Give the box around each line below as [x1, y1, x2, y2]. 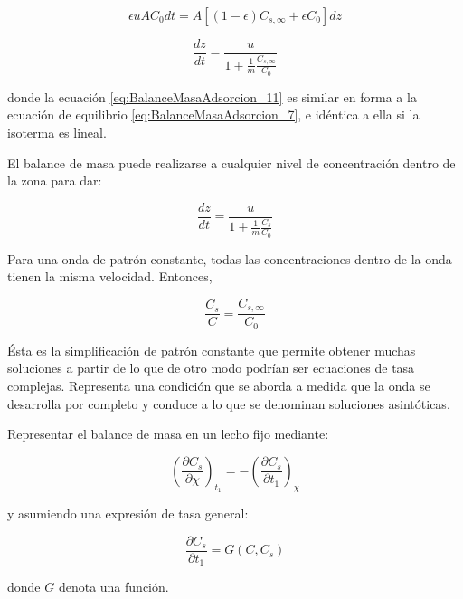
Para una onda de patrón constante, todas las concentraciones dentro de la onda [7, 249, 452, 268]
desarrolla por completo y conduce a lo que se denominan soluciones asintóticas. [7, 394, 450, 413]
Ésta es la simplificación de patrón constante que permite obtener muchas [7, 340, 416, 359]
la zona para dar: [7, 171, 102, 190]
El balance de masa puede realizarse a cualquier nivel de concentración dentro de [7, 153, 456, 172]
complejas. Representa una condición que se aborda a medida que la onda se [7, 376, 430, 395]
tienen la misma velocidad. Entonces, [7, 267, 213, 286]
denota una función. [58, 577, 169, 596]
